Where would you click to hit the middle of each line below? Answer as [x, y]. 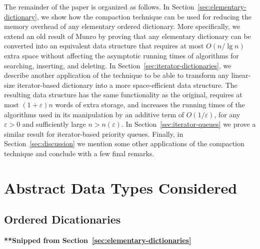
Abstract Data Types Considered [121, 187]
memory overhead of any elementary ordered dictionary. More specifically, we [122, 26]
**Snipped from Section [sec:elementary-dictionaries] [98, 240]
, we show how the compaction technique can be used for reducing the [144, 16]
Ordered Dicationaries [62, 219]
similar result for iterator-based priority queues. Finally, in [94, 133]
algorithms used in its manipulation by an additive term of [94, 114]
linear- [241, 75]
